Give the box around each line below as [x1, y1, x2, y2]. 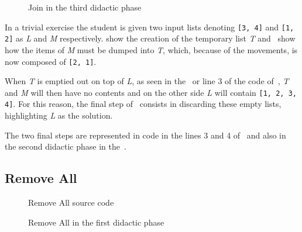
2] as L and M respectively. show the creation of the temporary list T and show [5, 32, 296, 44]
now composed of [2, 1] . [5, 55, 97, 67]
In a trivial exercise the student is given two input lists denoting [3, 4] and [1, [5, 20, 294, 33]
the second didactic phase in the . [5, 140, 126, 153]
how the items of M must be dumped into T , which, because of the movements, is [5, 43, 298, 56]
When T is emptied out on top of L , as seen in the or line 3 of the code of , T [5, 75, 289, 87]
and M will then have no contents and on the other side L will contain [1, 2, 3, [5, 86, 297, 98]
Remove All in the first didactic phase [28, 216, 164, 228]
